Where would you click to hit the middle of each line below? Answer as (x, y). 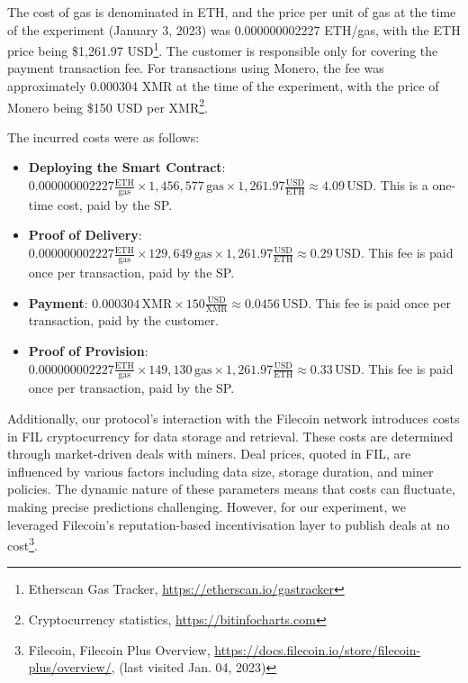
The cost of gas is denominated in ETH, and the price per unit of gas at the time (232, 12)
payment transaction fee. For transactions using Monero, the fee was (196, 68)
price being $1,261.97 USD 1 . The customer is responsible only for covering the (223, 49)
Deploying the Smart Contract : (127, 167)
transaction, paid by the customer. (123, 320)
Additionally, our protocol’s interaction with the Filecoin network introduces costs (234, 418)
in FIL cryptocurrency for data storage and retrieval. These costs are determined (230, 436)
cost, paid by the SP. (115, 204)
